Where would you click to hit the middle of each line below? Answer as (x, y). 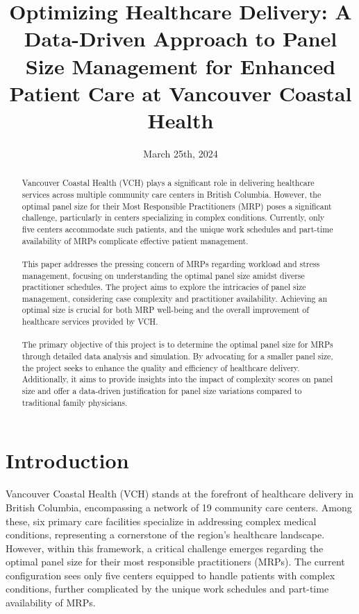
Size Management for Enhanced (181, 66)
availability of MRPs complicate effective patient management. (135, 240)
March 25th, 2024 (181, 153)
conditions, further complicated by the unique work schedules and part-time (167, 589)
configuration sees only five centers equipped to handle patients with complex (170, 575)
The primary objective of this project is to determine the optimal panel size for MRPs (177, 344)
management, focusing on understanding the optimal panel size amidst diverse (163, 275)
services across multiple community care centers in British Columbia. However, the (172, 194)
